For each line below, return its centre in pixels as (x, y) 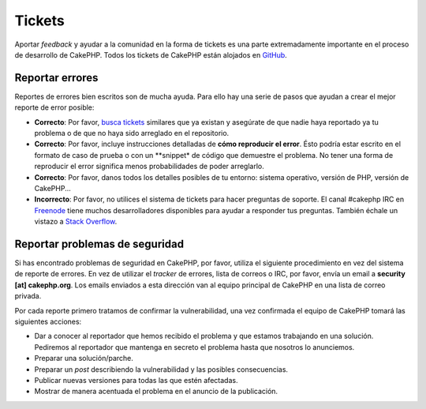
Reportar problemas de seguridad (99, 244)
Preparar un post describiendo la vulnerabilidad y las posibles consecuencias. (161, 369)
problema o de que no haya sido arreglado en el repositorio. (132, 133)
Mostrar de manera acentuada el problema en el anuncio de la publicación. (156, 392)
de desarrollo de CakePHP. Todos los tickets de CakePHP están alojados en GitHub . (151, 54)
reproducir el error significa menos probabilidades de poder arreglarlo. (149, 167)
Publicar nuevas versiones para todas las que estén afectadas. (136, 380)
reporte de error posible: (54, 107)
